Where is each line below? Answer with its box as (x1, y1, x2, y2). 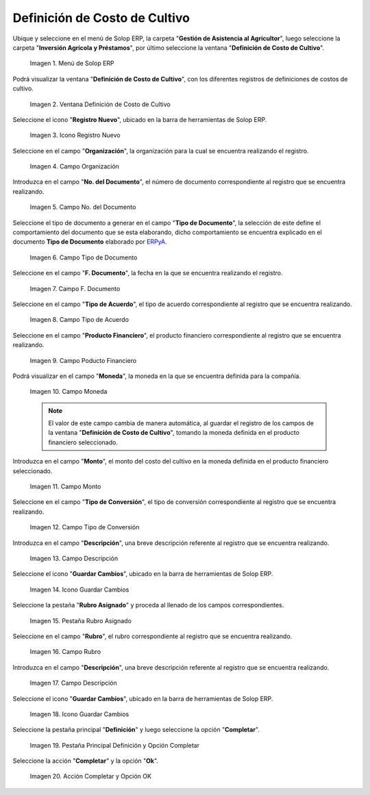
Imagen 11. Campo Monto (29, 483, 101, 491)
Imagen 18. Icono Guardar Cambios (29, 709, 129, 718)
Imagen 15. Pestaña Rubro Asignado (29, 616, 132, 624)
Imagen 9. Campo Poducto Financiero (29, 356, 137, 364)
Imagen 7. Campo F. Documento (29, 284, 121, 292)
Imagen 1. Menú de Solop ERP (29, 59, 114, 68)
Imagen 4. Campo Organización (29, 162, 120, 171)
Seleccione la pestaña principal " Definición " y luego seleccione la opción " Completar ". (12, 726, 260, 734)
